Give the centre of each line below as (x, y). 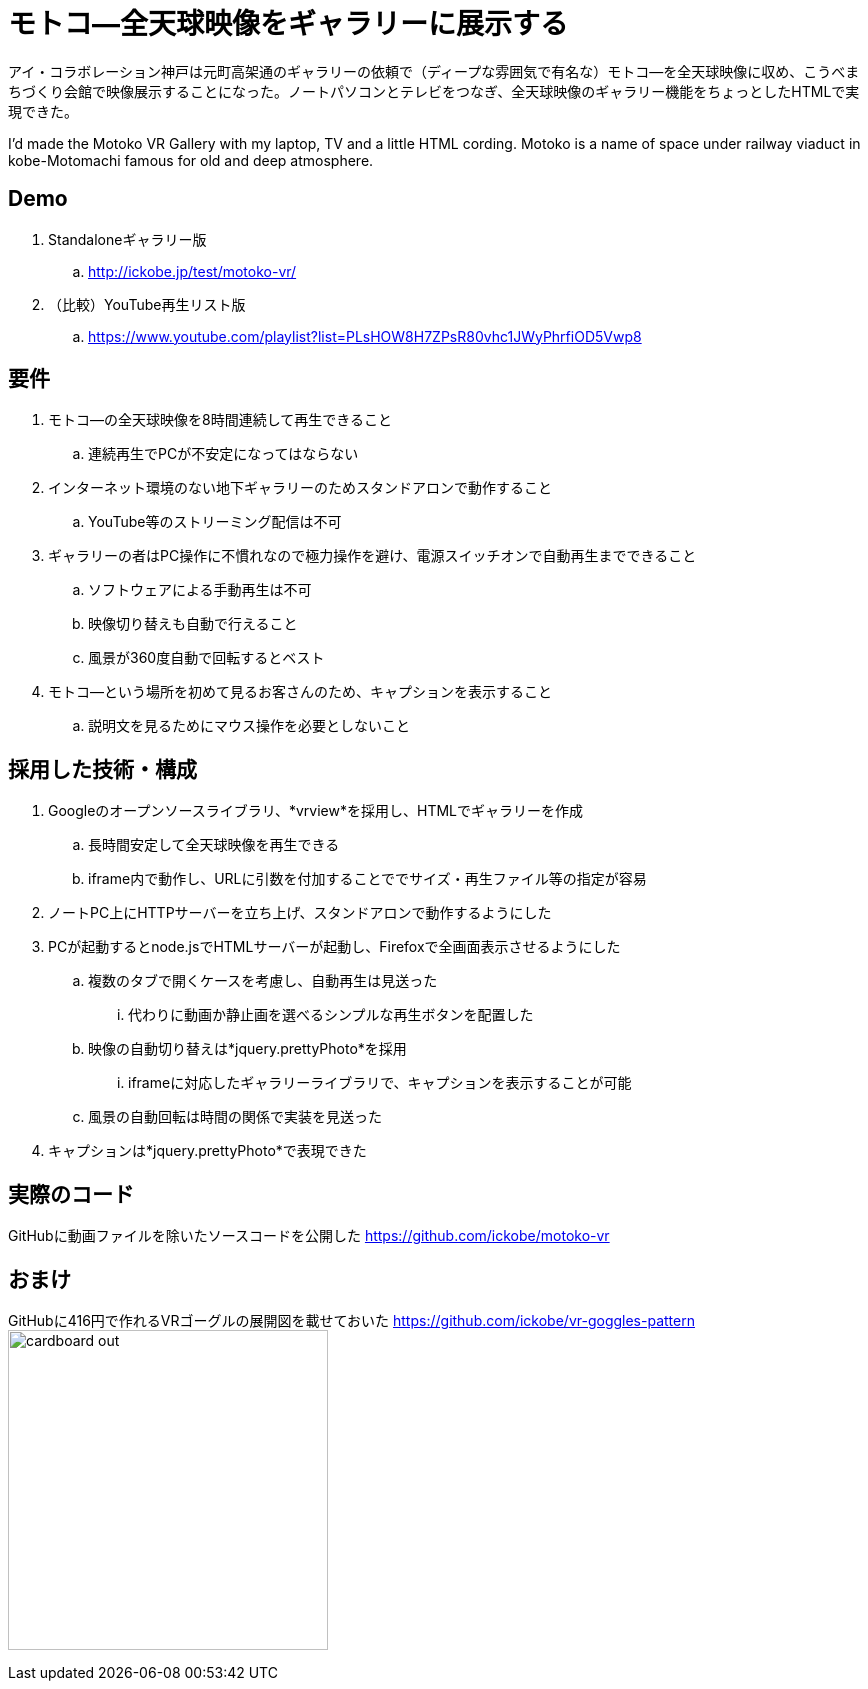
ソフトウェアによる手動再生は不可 (200, 590)
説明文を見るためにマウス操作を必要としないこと (249, 726)
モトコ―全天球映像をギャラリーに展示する (288, 24)
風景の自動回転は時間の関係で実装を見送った (235, 1117)
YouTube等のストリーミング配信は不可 (215, 522)
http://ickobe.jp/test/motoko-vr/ (192, 271)
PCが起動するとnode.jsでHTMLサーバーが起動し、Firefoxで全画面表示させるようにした (334, 947)
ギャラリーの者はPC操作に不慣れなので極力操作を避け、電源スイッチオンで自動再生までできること (372, 556)
